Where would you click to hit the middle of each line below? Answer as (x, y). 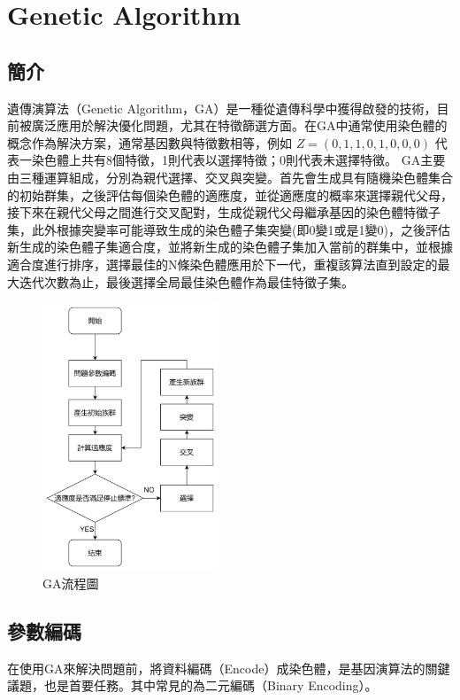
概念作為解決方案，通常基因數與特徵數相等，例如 (149, 142)
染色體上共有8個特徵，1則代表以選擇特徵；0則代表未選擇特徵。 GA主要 (238, 160)
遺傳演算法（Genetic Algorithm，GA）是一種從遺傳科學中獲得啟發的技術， (222, 108)
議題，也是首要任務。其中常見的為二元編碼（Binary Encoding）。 (192, 685)
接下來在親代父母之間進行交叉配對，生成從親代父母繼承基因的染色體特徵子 (224, 212)
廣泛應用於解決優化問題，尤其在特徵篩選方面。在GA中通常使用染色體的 (239, 125)
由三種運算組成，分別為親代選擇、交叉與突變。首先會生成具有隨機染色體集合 (230, 177)
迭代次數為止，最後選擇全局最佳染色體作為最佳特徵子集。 (186, 281)
